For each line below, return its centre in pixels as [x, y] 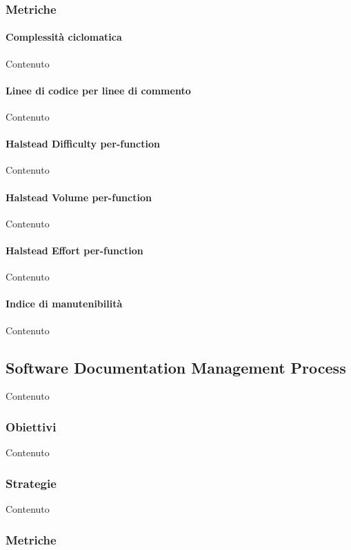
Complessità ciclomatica [64, 37]
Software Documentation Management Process [176, 367]
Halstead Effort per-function [74, 250]
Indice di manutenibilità [64, 304]
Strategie [31, 483]
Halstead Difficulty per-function [83, 144]
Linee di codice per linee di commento [98, 90]
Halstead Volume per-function [79, 197]
